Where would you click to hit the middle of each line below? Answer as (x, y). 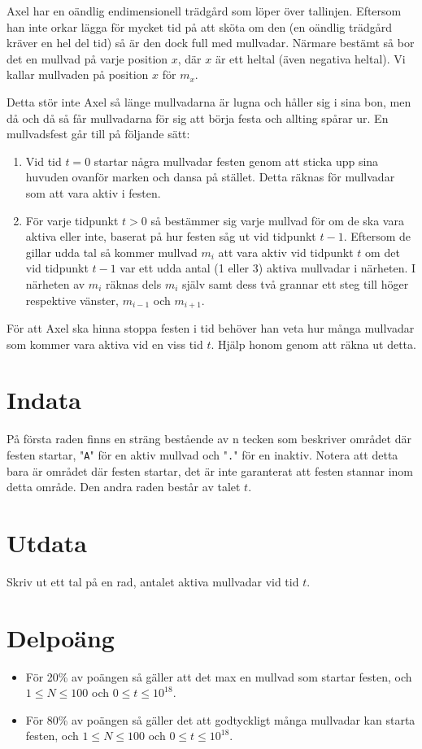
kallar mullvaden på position (78, 74)
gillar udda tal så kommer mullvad (111, 252)
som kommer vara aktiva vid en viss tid (105, 344)
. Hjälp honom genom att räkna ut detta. (313, 344)
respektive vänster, (72, 300)
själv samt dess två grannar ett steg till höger (296, 283)
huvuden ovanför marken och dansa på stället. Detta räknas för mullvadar (210, 177)
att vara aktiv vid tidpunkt (286, 252)
